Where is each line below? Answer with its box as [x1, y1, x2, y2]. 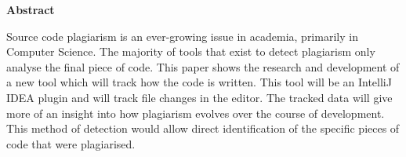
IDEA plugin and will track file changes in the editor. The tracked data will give [6, 89, 393, 105]
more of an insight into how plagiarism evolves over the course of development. [6, 104, 385, 121]
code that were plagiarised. [6, 135, 136, 152]
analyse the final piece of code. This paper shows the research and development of [6, 58, 400, 75]
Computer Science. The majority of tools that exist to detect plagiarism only [6, 43, 375, 60]
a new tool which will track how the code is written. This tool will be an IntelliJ [6, 74, 392, 90]
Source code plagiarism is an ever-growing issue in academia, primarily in [6, 27, 358, 44]
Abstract [6, 2, 55, 17]
